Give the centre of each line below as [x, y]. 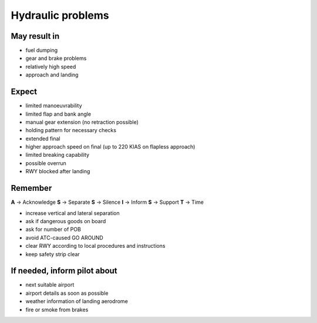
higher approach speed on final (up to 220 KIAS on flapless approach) [110, 147]
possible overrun [46, 163]
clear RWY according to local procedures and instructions [95, 246]
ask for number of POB [53, 230]
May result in [35, 36]
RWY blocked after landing [58, 171]
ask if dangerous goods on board [66, 221]
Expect [24, 92]
